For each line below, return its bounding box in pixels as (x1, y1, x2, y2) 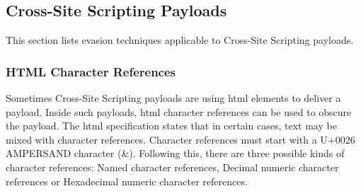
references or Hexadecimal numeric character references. (6, 173, 248, 188)
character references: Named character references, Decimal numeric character (6, 159, 339, 174)
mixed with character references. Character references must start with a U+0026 (6, 132, 355, 146)
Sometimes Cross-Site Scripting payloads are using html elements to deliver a (6, 91, 341, 105)
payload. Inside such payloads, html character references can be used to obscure (6, 104, 352, 119)
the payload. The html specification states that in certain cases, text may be (6, 118, 337, 133)
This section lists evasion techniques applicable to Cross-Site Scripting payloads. (6, 33, 354, 47)
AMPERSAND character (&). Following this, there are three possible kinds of (6, 146, 345, 161)
